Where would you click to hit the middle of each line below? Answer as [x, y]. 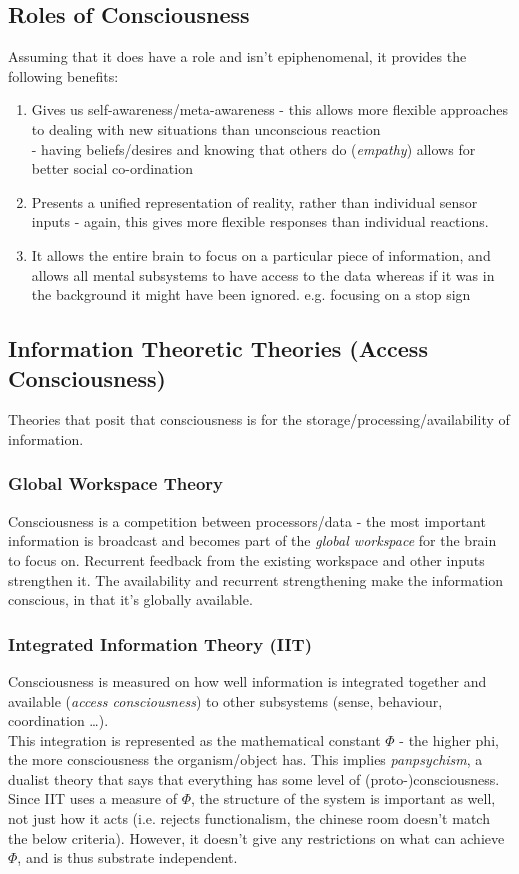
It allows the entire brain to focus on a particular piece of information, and [261, 254]
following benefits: [63, 75]
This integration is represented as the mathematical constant [194, 739]
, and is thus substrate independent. [127, 857]
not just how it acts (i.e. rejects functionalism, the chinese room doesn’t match [249, 818]
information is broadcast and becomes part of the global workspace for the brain [252, 540]
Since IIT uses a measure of [93, 798]
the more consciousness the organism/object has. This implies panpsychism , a [245, 759]
